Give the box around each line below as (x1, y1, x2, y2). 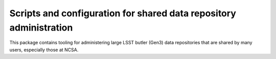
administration (9, 22, 73, 33)
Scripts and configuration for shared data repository (9, 8, 236, 19)
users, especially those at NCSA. (9, 46, 79, 53)
